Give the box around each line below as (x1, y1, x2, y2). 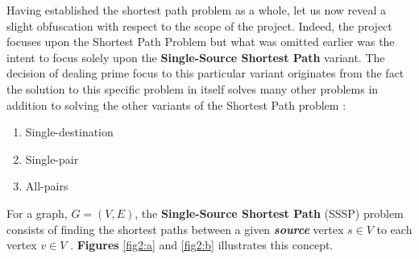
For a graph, (6, 204, 68, 221)
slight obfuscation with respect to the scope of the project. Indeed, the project (6, 17, 392, 34)
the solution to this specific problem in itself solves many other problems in (6, 80, 379, 97)
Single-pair (25, 150, 79, 167)
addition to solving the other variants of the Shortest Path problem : (6, 96, 346, 113)
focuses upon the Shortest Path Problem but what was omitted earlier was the (6, 33, 395, 50)
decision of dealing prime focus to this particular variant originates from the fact (6, 65, 404, 81)
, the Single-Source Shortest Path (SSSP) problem (135, 204, 404, 221)
